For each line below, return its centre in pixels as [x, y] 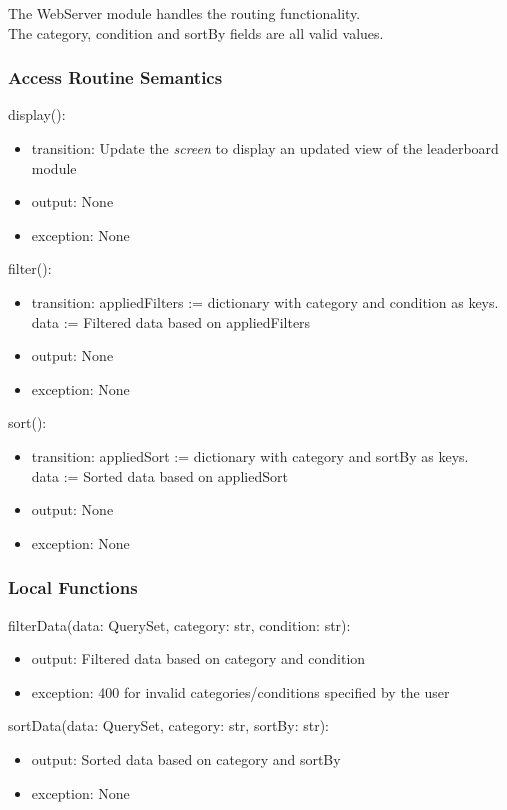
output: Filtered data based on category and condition [198, 658]
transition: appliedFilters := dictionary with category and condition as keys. [265, 301]
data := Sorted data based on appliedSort [159, 475]
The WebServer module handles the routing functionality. [184, 13]
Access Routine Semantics [115, 77]
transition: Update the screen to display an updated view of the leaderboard [265, 148]
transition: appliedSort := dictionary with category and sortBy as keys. [250, 455]
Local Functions [73, 587]
